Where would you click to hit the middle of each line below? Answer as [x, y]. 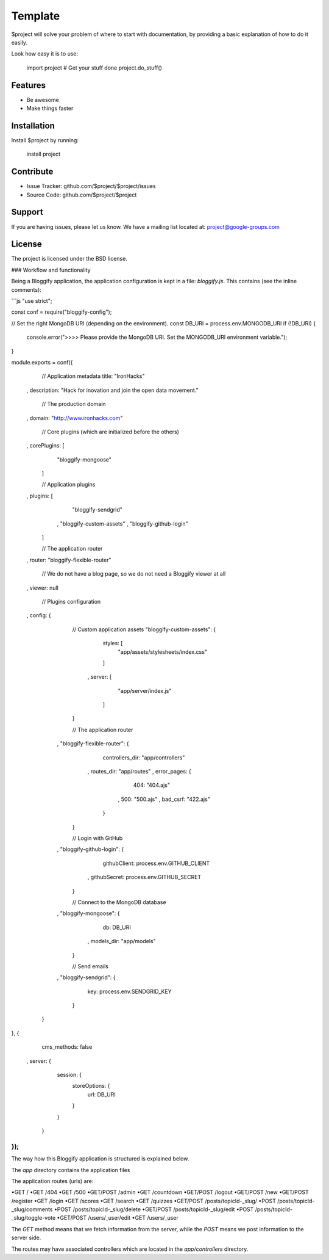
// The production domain [74, 404]
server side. [26, 1238]
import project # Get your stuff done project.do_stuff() [94, 68]
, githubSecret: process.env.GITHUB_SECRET [144, 877]
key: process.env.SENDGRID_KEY [129, 991]
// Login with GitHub [97, 838]
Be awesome [43, 100]
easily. [19, 42]
